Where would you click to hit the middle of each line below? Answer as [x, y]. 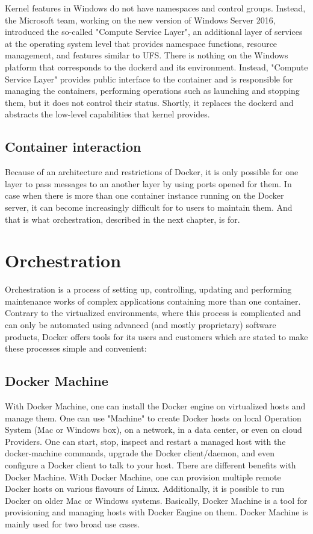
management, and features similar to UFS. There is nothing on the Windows [147, 55]
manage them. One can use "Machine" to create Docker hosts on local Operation [153, 418]
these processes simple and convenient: [76, 348]
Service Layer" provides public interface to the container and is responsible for [149, 79]
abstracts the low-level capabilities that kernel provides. [107, 114]
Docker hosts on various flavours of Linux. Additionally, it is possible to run [145, 489]
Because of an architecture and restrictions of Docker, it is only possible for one [152, 172]
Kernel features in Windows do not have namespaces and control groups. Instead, [155, 8]
